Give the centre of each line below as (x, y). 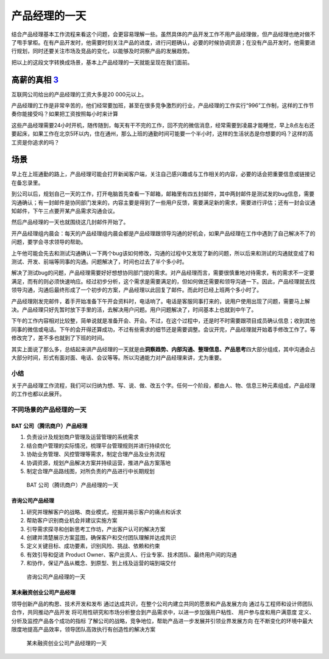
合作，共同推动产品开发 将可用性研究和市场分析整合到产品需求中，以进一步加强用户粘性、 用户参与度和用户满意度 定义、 (163, 612)
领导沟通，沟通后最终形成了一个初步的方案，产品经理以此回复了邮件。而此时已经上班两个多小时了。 (136, 290)
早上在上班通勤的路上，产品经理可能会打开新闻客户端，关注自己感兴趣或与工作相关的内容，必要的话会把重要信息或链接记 (163, 174)
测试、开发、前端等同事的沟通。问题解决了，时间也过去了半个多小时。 (99, 262)
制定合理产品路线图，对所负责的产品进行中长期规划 (90, 471)
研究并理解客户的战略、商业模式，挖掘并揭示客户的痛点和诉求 (104, 511)
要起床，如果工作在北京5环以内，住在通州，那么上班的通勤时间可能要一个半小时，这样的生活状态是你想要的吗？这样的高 (162, 134)
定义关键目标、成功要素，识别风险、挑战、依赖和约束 (93, 546)
